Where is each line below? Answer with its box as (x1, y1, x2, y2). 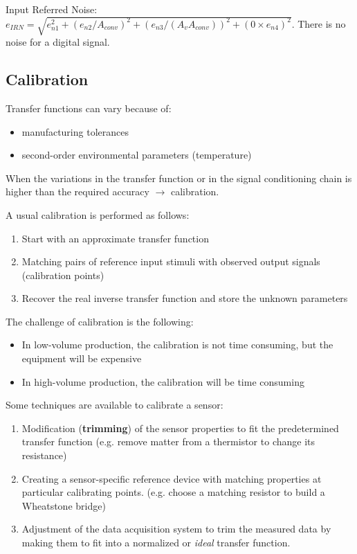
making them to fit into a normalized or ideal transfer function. (21, 535, 291, 549)
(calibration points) (21, 267, 104, 282)
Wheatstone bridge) (21, 498, 106, 512)
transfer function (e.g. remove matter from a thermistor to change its (21, 434, 315, 449)
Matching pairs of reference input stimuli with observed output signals (21, 254, 320, 269)
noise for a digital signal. (6, 35, 110, 49)
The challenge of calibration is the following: (6, 314, 194, 328)
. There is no (291, 16, 346, 30)
